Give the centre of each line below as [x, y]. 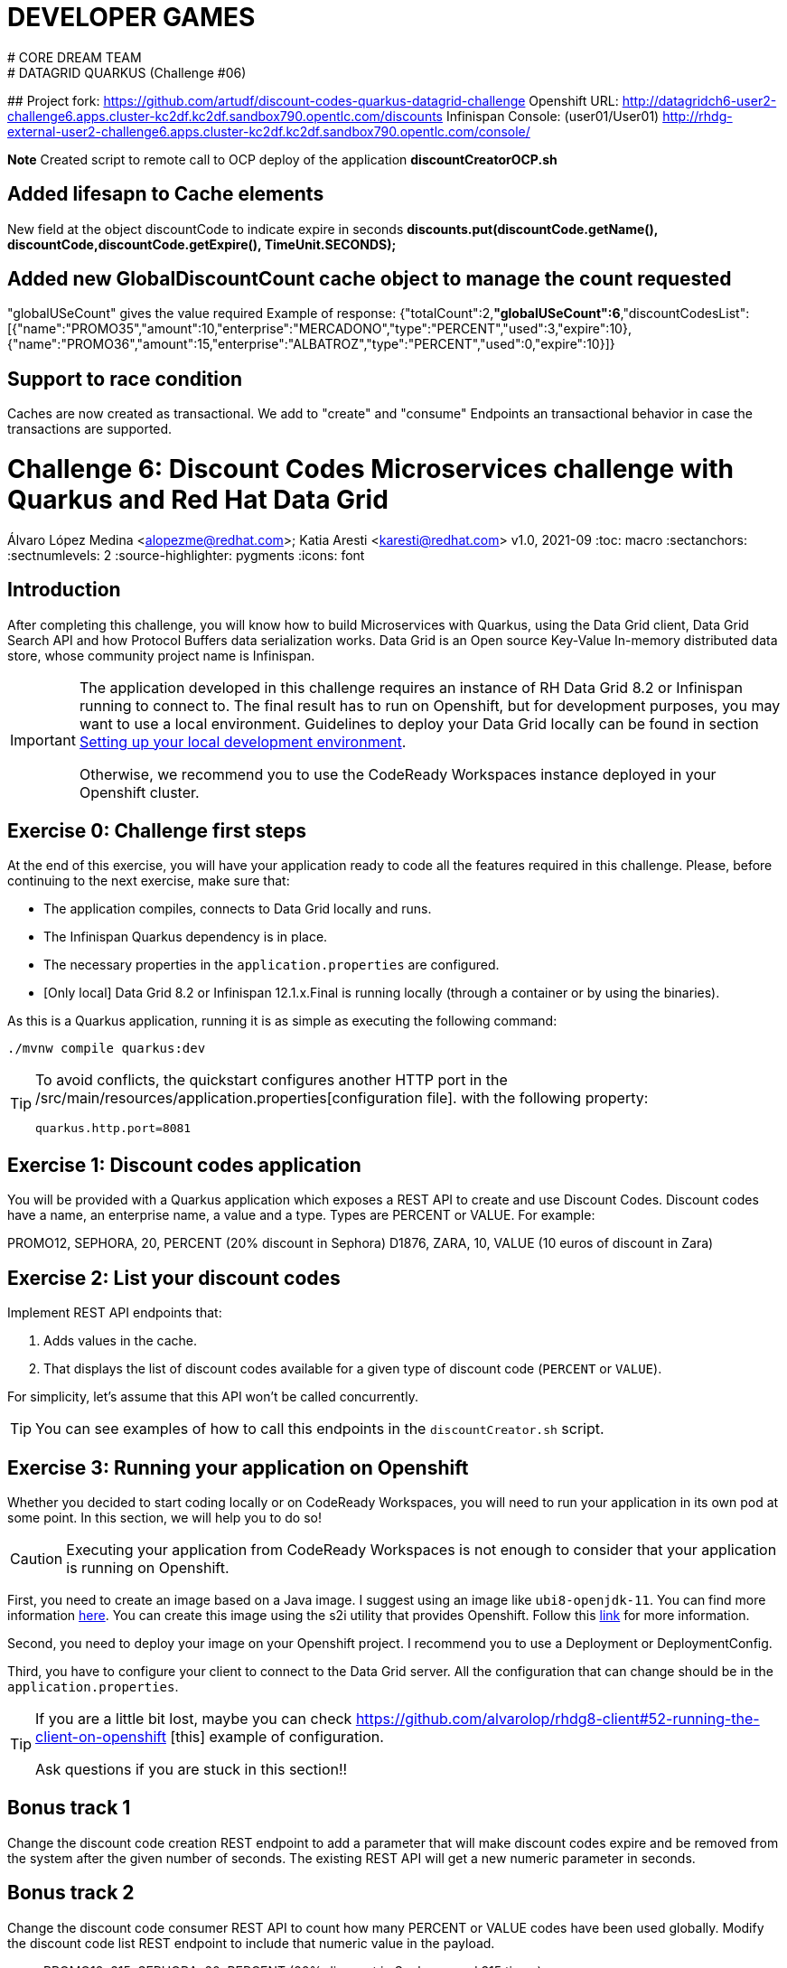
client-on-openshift [101, 1737]
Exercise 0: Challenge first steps [157, 831]
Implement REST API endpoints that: [115, 1313]
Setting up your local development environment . [243, 741]
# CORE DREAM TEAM [75, 57]
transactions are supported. [90, 429]
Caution [37, 1559]
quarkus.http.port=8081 [113, 1129]
